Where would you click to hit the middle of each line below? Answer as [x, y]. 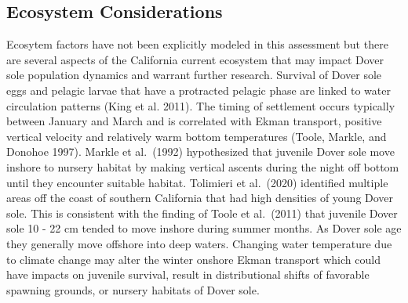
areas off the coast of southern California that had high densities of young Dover [200, 198]
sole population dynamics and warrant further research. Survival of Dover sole [194, 75]
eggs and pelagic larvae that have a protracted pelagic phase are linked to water [199, 90]
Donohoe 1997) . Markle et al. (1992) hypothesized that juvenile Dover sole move [200, 151]
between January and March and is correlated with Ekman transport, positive [194, 121]
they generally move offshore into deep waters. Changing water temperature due [199, 243]
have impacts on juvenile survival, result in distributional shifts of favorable [188, 274]
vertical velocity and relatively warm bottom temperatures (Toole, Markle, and [197, 136]
